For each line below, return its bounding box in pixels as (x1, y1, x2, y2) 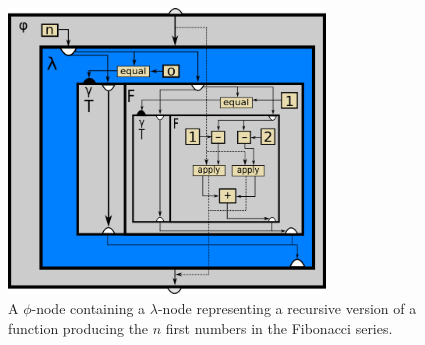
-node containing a (31, 298, 146, 319)
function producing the (8, 317, 149, 338)
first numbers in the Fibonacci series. (165, 317, 393, 338)
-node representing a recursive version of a (157, 298, 417, 319)
